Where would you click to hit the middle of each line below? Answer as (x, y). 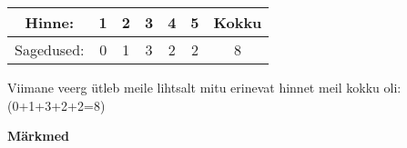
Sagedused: (50, 49)
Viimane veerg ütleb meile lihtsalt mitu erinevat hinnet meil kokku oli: (204, 87)
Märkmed (38, 136)
